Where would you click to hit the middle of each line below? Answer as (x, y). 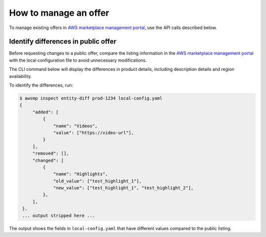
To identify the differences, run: (41, 85)
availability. (20, 76)
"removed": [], (50, 153)
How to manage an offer (59, 13)
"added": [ (46, 112)
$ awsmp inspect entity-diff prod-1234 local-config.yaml (91, 98)
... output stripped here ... (59, 215)
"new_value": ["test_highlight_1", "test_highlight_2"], (124, 188)
